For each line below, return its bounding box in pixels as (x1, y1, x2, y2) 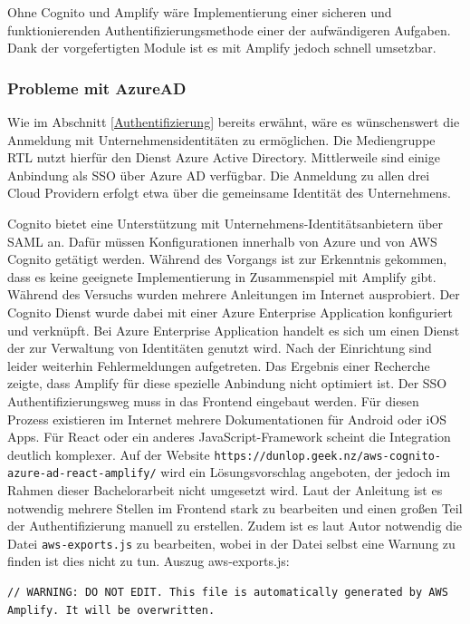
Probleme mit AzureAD (7, 76, 187, 99)
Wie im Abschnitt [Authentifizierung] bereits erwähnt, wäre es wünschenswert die (7, 112, 460, 131)
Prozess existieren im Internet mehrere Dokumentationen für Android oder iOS (7, 409, 447, 428)
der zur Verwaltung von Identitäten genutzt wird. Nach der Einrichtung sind (7, 338, 432, 357)
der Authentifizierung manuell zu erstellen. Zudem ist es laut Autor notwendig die (7, 516, 463, 535)
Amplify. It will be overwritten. (7, 603, 216, 617)
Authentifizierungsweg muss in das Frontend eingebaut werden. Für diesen (7, 391, 419, 410)
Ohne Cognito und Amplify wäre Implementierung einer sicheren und (7, 3, 392, 21)
